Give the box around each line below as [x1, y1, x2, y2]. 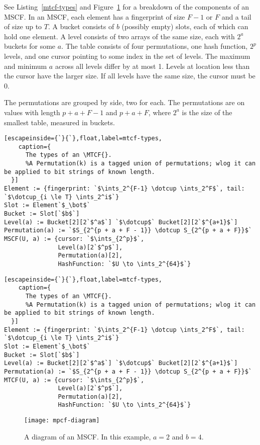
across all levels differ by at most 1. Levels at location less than [55, 60, 250, 71]
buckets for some [4, 41, 56, 51]
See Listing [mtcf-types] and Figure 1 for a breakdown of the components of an [4, 2, 249, 12]
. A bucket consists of [48, 21, 114, 32]
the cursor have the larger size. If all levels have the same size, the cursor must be [4, 70, 255, 81]
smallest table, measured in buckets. [4, 117, 115, 127]
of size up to [4, 21, 42, 32]
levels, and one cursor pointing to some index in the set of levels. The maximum [4, 50, 250, 61]
